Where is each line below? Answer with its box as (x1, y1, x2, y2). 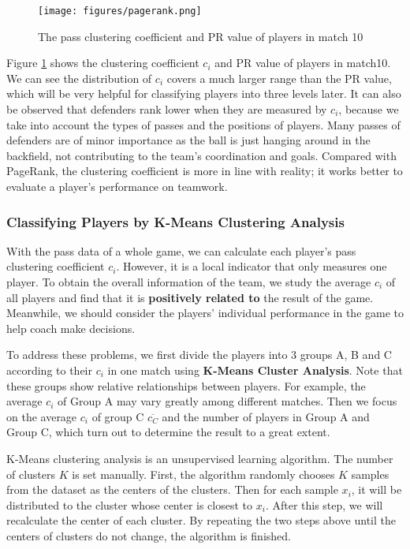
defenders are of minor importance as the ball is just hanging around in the (6, 132, 371, 148)
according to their (6, 361, 92, 378)
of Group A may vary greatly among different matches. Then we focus (58, 393, 397, 409)
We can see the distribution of (6, 69, 152, 86)
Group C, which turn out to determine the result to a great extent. (6, 424, 330, 440)
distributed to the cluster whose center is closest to (6, 496, 253, 513)
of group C (91, 408, 144, 424)
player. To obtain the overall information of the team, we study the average (6, 274, 371, 289)
